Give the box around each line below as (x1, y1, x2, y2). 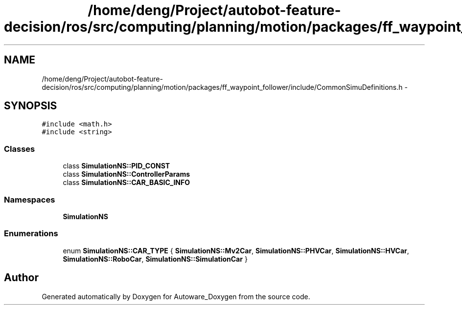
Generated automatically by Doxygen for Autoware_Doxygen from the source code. (42, 292, 310, 301)
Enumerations (4, 228, 58, 239)
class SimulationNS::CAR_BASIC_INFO (63, 178, 190, 187)
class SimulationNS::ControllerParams (63, 170, 190, 179)
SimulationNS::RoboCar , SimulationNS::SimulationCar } (63, 254, 248, 263)
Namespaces (4, 194, 55, 205)
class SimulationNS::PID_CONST (63, 162, 170, 170)
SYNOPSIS (4, 100, 57, 112)
